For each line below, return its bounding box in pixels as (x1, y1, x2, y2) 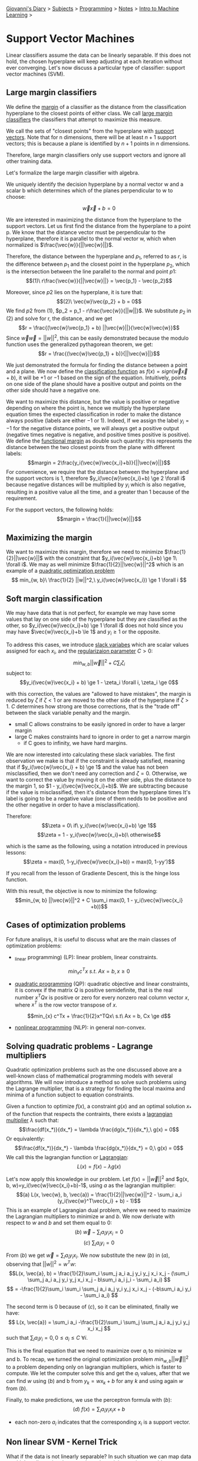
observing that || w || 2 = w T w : (6, 1260, 77, 1268)
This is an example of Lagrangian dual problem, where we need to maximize (6, 1207, 191, 1214)
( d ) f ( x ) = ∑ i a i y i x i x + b (72, 1405, 126, 1414)
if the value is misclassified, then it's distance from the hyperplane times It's (6, 789, 191, 796)
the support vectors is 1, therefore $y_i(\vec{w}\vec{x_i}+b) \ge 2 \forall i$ (6, 475, 186, 482)
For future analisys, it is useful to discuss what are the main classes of (6, 936, 177, 943)
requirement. (6, 495, 37, 502)
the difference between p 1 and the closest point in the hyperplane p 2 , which (6, 260, 190, 269)
